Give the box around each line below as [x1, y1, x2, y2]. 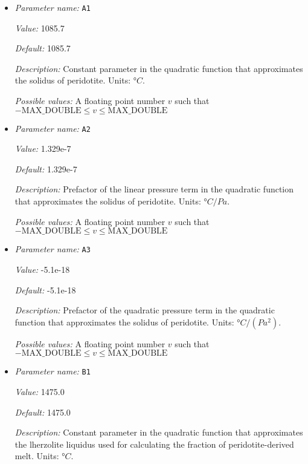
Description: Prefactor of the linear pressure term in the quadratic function [14, 183, 294, 195]
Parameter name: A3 [14, 243, 91, 255]
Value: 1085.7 [14, 21, 65, 34]
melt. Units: [14, 449, 59, 462]
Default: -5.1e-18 [14, 283, 76, 296]
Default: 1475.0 [14, 405, 71, 418]
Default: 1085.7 [14, 42, 71, 54]
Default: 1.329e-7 [14, 162, 77, 175]
